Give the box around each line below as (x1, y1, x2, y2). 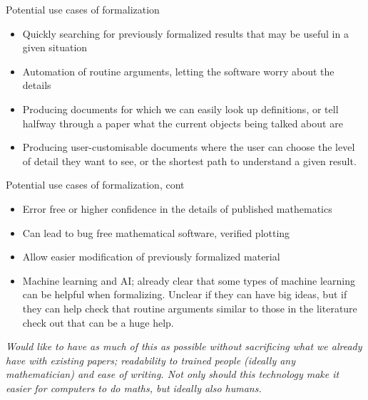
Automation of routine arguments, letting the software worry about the (22, 63, 334, 78)
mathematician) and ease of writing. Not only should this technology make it (6, 367, 339, 381)
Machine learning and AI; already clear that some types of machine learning (22, 273, 355, 288)
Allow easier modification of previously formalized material (22, 249, 280, 264)
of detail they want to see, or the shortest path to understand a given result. (22, 153, 357, 168)
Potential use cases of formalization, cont (6, 177, 185, 192)
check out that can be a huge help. (22, 315, 174, 330)
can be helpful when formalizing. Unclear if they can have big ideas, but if (22, 287, 347, 302)
